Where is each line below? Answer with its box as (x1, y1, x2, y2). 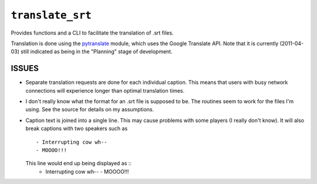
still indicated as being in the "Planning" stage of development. (21, 48, 173, 55)
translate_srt (11, 9, 92, 22)
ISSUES (11, 63, 39, 73)
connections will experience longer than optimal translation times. (25, 87, 185, 94)
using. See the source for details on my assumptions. (25, 106, 154, 113)
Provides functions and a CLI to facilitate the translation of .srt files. (11, 29, 174, 36)
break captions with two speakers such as (25, 125, 128, 132)
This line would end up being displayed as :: (25, 160, 132, 167)
